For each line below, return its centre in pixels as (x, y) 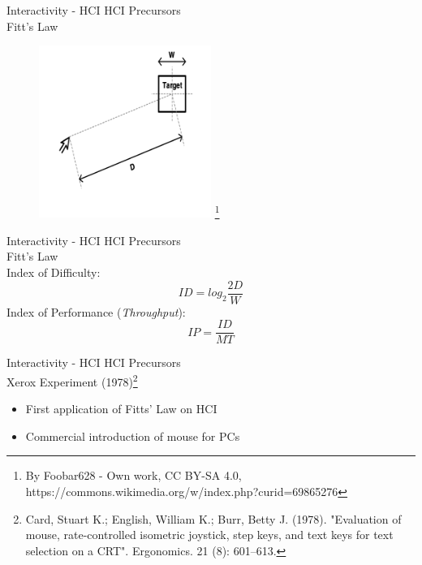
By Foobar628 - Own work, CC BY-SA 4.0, (133, 475)
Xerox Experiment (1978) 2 (72, 380)
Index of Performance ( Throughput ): (96, 311)
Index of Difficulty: (54, 272)
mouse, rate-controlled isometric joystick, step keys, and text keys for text (209, 535)
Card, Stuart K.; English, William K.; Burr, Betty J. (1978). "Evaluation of (213, 518)
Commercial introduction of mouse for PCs (133, 436)
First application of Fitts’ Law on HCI (121, 409)
